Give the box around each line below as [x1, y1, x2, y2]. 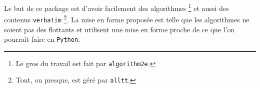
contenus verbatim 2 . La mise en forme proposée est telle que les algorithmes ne [4, 13, 249, 24]
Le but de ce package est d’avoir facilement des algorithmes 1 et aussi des [4, 1, 229, 13]
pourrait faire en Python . [4, 34, 80, 44]
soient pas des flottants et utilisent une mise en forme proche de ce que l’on [4, 24, 235, 34]
